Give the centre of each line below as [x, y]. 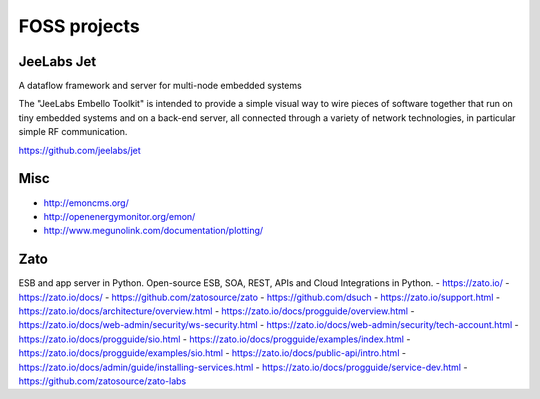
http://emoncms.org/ [86, 202]
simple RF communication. [73, 132]
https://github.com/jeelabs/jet [80, 150]
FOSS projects [79, 26]
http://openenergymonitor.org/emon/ [119, 216]
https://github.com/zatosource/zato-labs [102, 381]
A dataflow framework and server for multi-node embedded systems [160, 86]
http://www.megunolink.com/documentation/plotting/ [153, 231]
